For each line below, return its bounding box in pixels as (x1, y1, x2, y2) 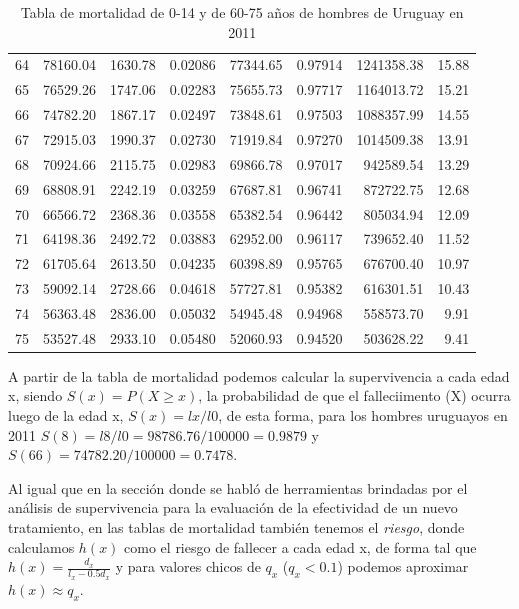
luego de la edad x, (8, 405, 124, 425)
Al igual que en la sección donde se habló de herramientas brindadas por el (8, 477, 468, 498)
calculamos (8, 536, 75, 557)
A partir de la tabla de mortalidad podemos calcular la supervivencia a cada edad (8, 365, 510, 386)
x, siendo (8, 385, 63, 406)
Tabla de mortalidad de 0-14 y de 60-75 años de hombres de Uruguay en (20, 2, 464, 22)
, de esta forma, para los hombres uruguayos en (218, 405, 508, 425)
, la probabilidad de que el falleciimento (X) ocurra (198, 385, 511, 406)
